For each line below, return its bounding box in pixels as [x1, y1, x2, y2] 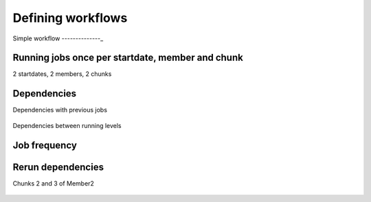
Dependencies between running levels [12, 121, 122, 129]
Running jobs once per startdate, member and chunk [12, 52, 243, 64]
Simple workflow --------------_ [12, 34, 104, 42]
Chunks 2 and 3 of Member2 [12, 179, 94, 188]
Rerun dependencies [12, 161, 104, 173]
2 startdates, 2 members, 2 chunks [12, 70, 112, 78]
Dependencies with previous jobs [12, 106, 108, 114]
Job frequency [12, 139, 77, 151]
